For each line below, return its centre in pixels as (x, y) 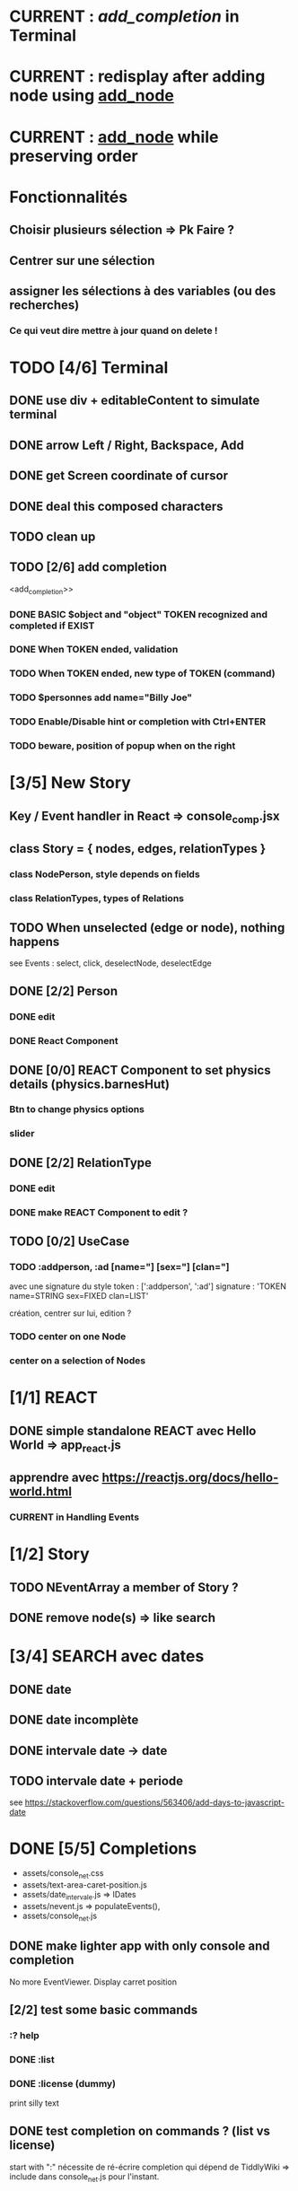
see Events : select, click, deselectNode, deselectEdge (111, 963)
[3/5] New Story (70, 783)
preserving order (74, 156)
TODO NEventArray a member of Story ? (124, 1587)
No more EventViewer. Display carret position (93, 1982)
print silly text (35, 2103)
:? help (25, 2035)
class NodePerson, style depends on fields (105, 874)
